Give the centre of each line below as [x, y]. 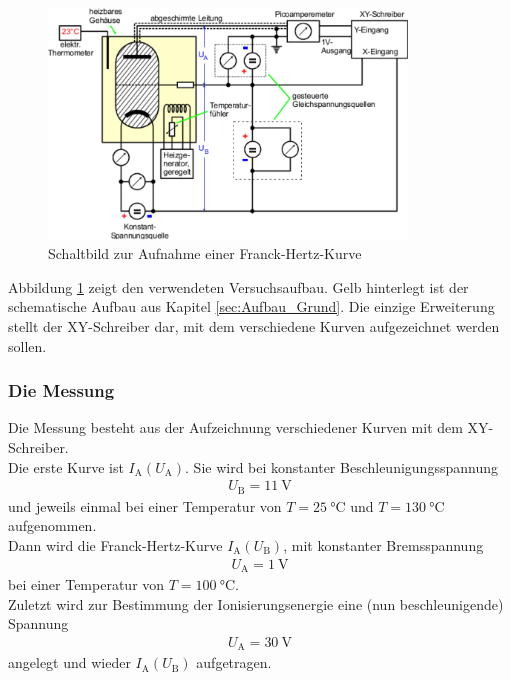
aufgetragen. [234, 662]
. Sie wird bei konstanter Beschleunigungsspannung [341, 466]
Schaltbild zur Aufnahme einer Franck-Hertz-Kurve [205, 253]
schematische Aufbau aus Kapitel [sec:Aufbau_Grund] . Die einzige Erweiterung [251, 306]
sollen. [27, 345]
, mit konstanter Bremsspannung [383, 544]
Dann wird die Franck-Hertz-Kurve [115, 544]
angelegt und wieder [69, 662]
